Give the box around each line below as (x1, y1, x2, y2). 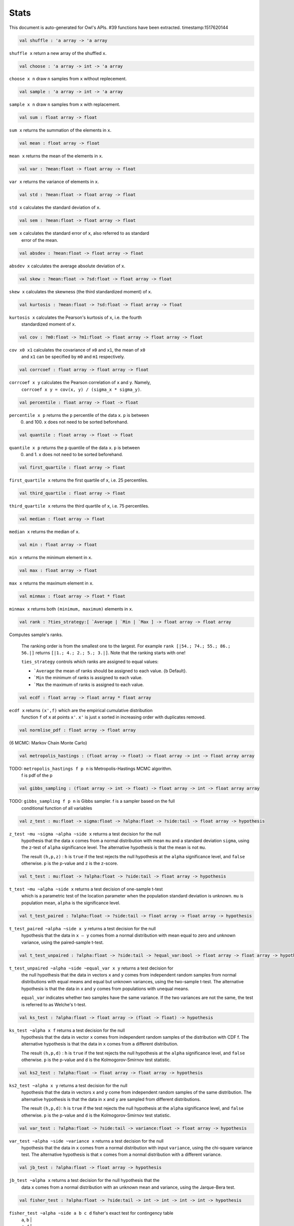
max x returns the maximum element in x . (9, 580, 94, 586)
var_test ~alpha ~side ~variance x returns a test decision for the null (9, 1138, 164, 1144)
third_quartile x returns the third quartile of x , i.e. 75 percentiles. (9, 503, 149, 509)
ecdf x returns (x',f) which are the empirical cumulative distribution (9, 707, 153, 713)
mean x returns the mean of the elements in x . (9, 153, 103, 159)
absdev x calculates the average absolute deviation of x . (9, 263, 125, 269)
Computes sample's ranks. (9, 632, 63, 638)
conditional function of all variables (21, 805, 93, 811)
